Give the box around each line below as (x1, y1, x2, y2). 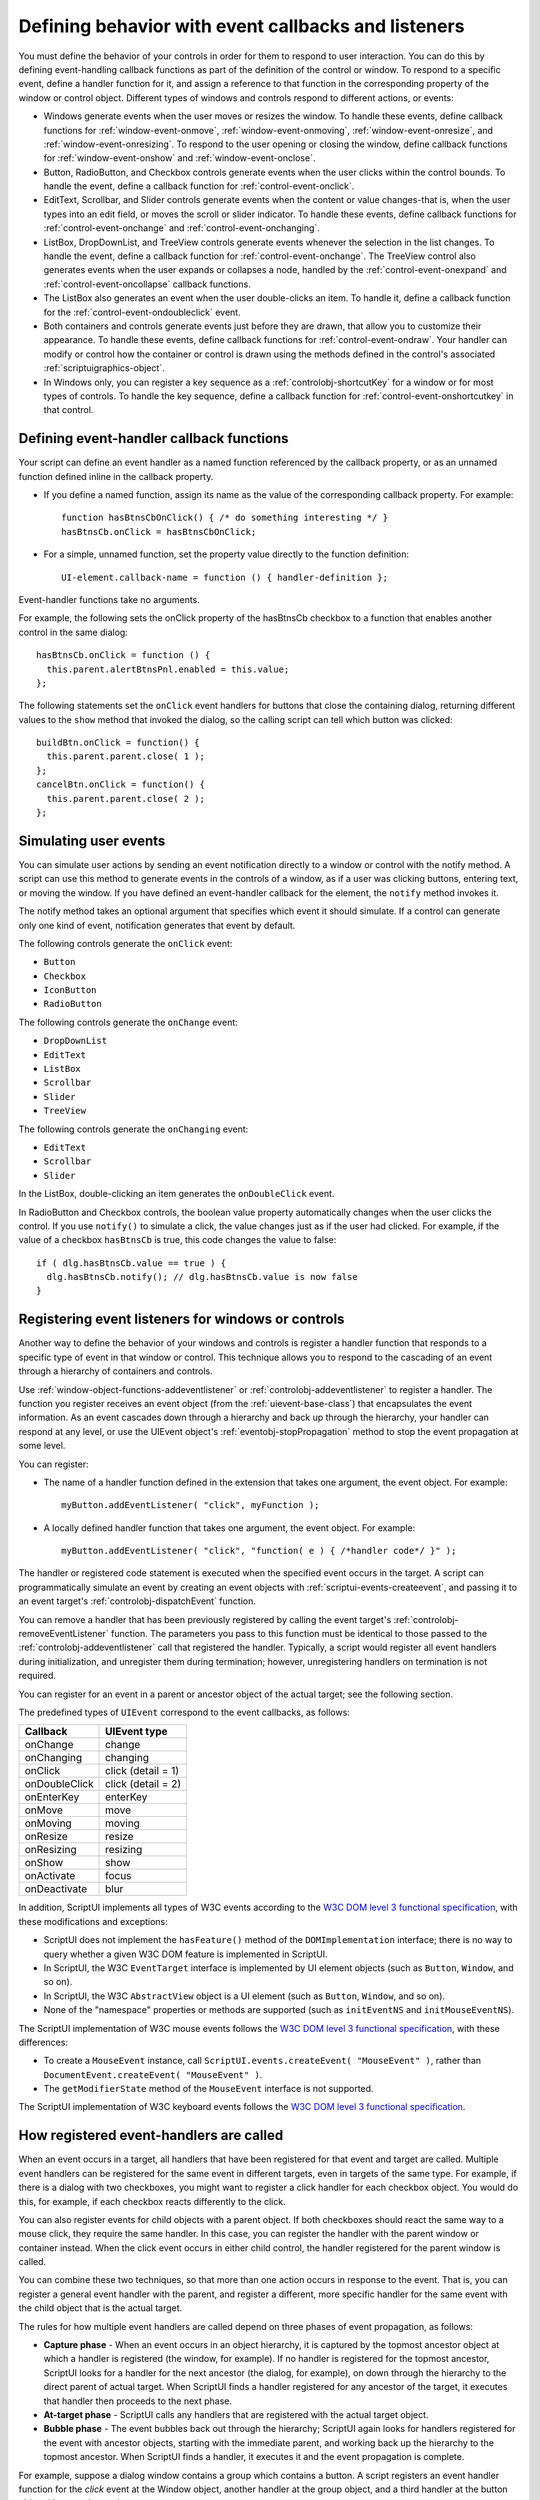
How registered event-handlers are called (18, 2127, 284, 2144)
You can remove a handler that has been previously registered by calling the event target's (18, 1613, 392, 1625)
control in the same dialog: (18, 626, 129, 638)
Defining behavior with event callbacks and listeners (18, 15, 465, 37)
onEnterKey (24, 1790, 80, 1804)
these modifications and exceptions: (18, 1915, 169, 1927)
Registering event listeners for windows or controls (18, 1311, 345, 1328)
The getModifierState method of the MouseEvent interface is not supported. (43, 2083, 374, 2095)
